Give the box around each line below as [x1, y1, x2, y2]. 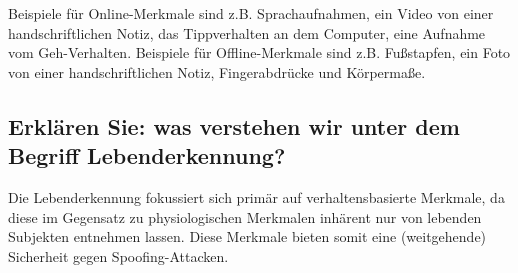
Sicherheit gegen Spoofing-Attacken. [8, 245, 229, 266]
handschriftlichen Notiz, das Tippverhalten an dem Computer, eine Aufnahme [8, 22, 486, 43]
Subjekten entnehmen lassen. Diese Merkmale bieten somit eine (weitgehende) [8, 226, 487, 247]
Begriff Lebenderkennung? [8, 140, 286, 171]
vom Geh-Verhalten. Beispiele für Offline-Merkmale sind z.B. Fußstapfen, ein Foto [8, 42, 511, 63]
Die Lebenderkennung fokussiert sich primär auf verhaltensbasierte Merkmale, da [8, 186, 505, 207]
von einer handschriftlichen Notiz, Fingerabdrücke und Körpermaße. [8, 61, 426, 82]
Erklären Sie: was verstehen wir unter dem [8, 110, 460, 141]
